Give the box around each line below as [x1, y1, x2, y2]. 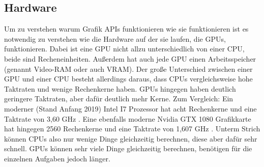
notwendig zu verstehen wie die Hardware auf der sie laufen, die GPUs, [4, 33, 226, 44]
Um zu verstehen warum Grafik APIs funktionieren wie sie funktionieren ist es [4, 23, 249, 34]
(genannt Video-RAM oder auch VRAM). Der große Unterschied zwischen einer [4, 63, 253, 74]
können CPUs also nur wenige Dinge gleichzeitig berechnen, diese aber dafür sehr [4, 133, 257, 144]
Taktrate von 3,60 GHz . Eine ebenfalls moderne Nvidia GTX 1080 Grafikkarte [4, 113, 251, 124]
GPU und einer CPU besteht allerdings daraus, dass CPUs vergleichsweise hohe [4, 73, 253, 84]
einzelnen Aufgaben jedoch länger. [4, 153, 110, 163]
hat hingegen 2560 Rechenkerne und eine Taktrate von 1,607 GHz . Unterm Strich [4, 123, 260, 134]
